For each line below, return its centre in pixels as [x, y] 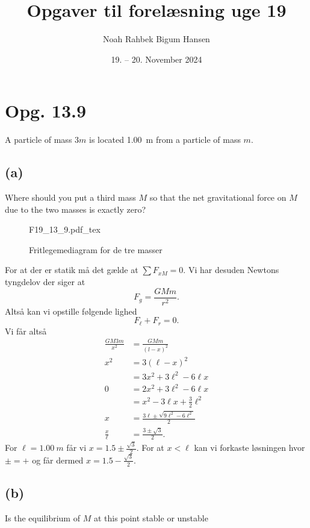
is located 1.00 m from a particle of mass [165, 140]
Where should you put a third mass [70, 197]
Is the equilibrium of [42, 517]
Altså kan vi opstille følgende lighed [71, 311]
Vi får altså [26, 331]
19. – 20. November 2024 [157, 59]
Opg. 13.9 [46, 111]
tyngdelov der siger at [45, 282]
